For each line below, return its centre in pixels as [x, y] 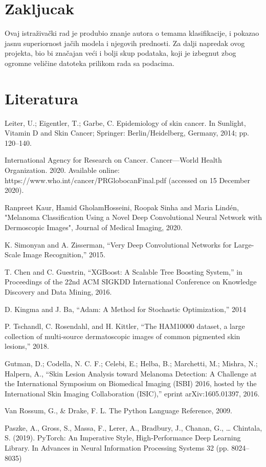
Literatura [41, 98]
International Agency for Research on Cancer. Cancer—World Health [113, 160]
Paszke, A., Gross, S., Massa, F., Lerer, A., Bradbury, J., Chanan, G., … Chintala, [134, 427]
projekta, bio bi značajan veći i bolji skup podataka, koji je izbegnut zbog [120, 53]
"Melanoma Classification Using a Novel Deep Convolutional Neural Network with [134, 217]
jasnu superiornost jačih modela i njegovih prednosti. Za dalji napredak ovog [125, 43]
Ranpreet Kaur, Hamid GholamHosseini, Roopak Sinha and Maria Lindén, [122, 207]
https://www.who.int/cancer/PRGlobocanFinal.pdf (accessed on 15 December [127, 180]
